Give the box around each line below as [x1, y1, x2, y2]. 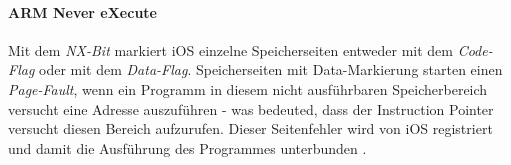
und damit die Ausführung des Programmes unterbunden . [8, 137, 367, 158]
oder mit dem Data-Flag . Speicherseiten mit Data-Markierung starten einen [38, 59, 503, 80]
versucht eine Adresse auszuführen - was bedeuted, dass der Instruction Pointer [8, 98, 494, 119]
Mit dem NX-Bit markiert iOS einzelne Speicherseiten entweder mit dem [8, 39, 453, 60]
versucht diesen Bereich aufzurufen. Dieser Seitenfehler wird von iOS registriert [8, 118, 493, 139]
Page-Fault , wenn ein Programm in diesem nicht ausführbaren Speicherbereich [8, 78, 488, 99]
